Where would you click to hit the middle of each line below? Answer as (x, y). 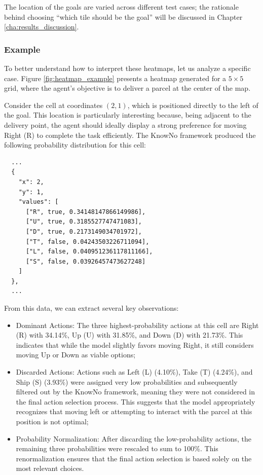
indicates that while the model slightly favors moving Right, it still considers (135, 344)
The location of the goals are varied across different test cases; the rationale (121, 7)
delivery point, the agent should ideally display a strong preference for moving (125, 124)
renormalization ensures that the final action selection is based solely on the (134, 458)
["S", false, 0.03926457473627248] (86, 261)
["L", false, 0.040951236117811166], (89, 252)
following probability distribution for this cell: (75, 145)
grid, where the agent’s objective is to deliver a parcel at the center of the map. (127, 88)
